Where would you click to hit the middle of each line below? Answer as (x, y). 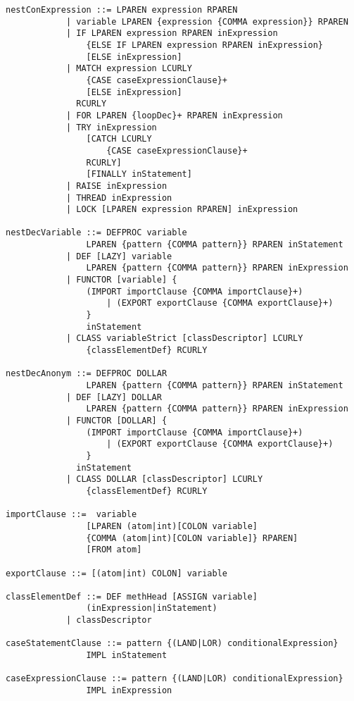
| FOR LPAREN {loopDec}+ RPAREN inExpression (174, 115)
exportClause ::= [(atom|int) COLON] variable (116, 573)
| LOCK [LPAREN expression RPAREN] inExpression (182, 210)
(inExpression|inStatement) (152, 608)
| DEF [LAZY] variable (119, 256)
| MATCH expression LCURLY (129, 69)
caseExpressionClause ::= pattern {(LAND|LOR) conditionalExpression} (175, 679)
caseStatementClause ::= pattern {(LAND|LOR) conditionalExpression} (172, 644)
